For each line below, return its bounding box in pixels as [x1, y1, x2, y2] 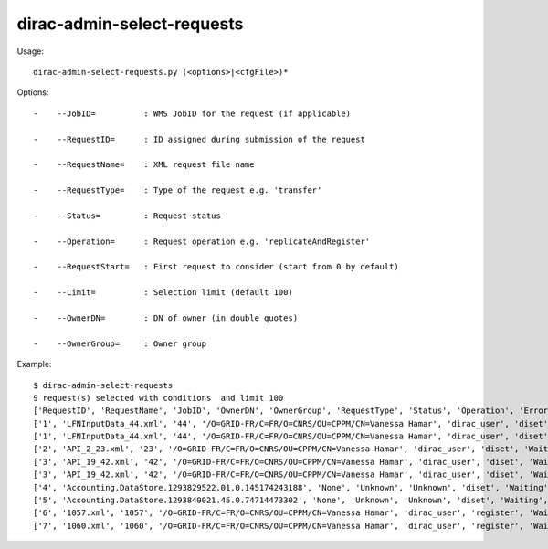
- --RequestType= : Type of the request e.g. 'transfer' [33, 185, 322, 195]
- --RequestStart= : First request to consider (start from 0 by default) [33, 261, 399, 272]
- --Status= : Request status [33, 210, 221, 221]
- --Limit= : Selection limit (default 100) [33, 288, 294, 298]
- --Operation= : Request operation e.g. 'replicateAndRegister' [33, 236, 371, 247]
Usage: [16, 46, 45, 57]
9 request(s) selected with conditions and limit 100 [33, 393, 284, 403]
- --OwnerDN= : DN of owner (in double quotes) [33, 312, 299, 323]
